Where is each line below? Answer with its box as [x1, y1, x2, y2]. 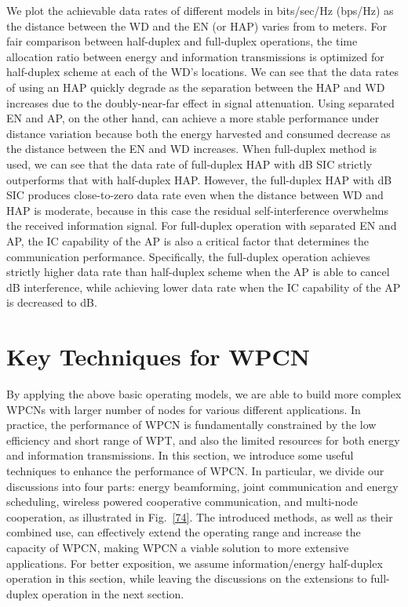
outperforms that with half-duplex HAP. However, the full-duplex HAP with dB [6, 171, 392, 187]
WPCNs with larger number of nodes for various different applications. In [6, 401, 361, 417]
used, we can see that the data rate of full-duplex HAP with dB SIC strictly [6, 155, 373, 172]
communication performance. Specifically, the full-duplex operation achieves [6, 248, 370, 264]
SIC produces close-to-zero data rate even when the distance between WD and [6, 187, 384, 203]
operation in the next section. [42, 585, 184, 602]
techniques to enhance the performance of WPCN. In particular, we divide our [6, 462, 384, 478]
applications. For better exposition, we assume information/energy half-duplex [6, 554, 383, 571]
